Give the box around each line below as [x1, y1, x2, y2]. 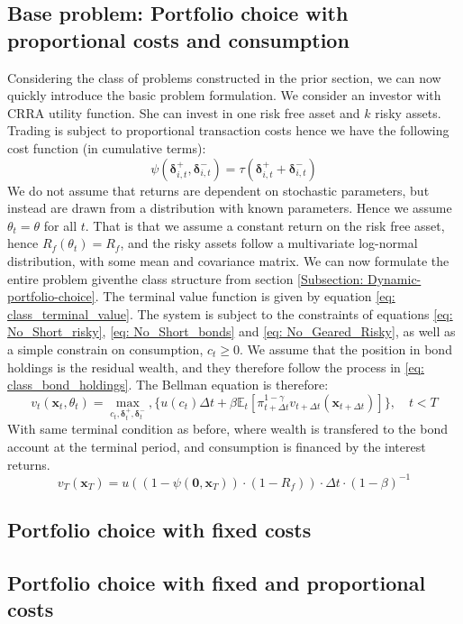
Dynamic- [367, 269, 422, 288]
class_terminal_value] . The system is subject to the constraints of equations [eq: [7, 304, 453, 323]
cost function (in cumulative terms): [7, 138, 206, 157]
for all [43, 216, 77, 234]
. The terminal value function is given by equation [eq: [95, 287, 395, 306]
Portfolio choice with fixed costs [7, 516, 312, 544]
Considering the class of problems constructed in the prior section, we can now [7, 68, 441, 87]
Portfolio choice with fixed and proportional [7, 568, 426, 596]
